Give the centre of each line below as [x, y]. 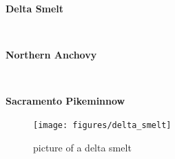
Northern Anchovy [51, 55]
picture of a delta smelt [82, 147]
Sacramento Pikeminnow [65, 101]
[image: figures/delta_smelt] [102, 125]
